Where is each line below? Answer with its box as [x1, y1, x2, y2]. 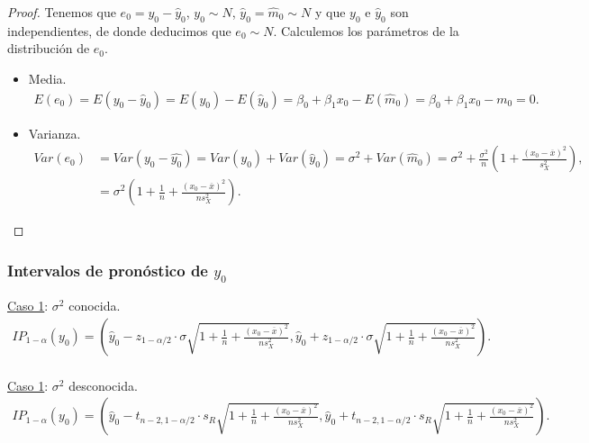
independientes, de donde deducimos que [7, 21, 231, 40]
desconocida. [68, 375, 138, 394]
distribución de [7, 39, 90, 58]
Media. [28, 68, 67, 87]
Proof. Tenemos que [7, 3, 116, 21]
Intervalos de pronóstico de [7, 258, 208, 281]
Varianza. [28, 123, 81, 142]
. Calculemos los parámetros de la [273, 21, 459, 40]
